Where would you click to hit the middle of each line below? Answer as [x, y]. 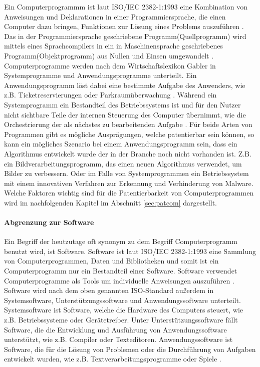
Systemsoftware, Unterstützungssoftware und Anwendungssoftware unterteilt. [122, 300]
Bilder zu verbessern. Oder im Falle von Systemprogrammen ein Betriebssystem [126, 173]
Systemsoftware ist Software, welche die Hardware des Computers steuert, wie [124, 310]
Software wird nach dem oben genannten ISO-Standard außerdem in [109, 290]
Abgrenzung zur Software [49, 222]
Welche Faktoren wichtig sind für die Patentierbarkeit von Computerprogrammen [129, 193]
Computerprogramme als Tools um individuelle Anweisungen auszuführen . [119, 280]
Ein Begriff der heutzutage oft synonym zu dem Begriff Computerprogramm [121, 241]
